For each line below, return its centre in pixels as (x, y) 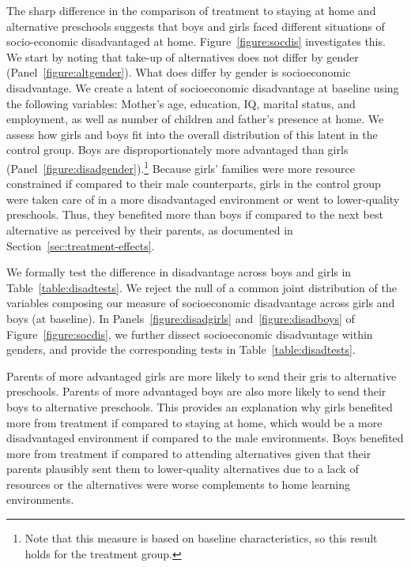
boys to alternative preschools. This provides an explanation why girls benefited (200, 406)
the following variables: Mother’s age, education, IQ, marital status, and (181, 103)
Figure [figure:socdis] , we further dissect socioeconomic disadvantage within (190, 334)
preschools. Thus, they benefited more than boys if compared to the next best (195, 214)
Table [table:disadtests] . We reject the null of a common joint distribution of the (202, 287)
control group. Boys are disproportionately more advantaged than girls (177, 150)
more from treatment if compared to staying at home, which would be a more (194, 422)
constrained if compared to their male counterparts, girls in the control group (194, 184)
